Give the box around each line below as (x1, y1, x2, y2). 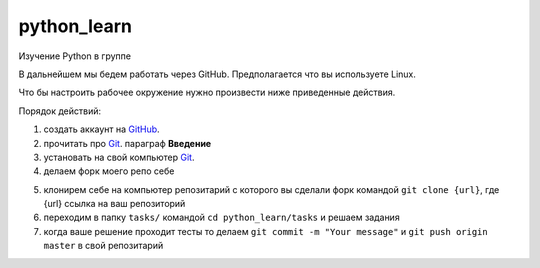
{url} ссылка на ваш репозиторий (43, 198, 186, 210)
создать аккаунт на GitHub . (43, 123, 160, 135)
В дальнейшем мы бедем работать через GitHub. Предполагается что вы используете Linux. (18, 68, 417, 80)
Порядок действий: (18, 105, 102, 117)
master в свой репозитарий (43, 240, 164, 252)
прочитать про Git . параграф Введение (43, 137, 212, 149)
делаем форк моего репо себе (43, 165, 175, 177)
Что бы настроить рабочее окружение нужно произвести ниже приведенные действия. (18, 86, 396, 99)
